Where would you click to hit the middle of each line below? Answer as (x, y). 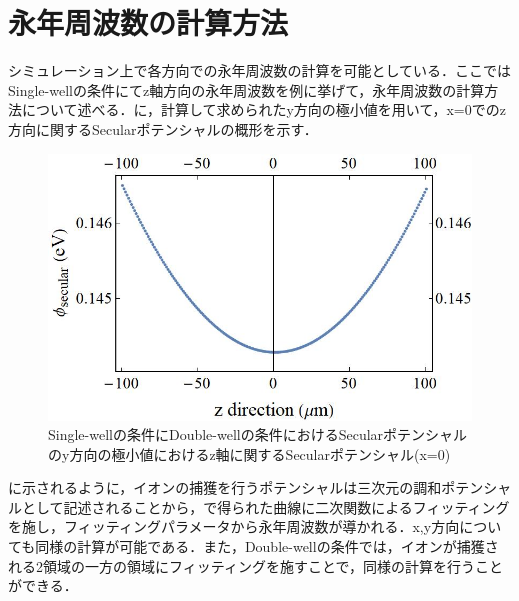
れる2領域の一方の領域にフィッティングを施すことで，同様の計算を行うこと (255, 565)
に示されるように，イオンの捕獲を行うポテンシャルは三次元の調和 (225, 487)
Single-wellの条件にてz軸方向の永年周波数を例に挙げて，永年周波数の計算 (246, 89)
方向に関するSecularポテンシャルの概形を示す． (163, 128)
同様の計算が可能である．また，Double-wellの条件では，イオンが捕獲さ (267, 546)
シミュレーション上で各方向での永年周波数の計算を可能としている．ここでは (260, 70)
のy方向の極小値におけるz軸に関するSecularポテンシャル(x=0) (249, 453)
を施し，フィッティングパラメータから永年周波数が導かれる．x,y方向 (234, 526)
